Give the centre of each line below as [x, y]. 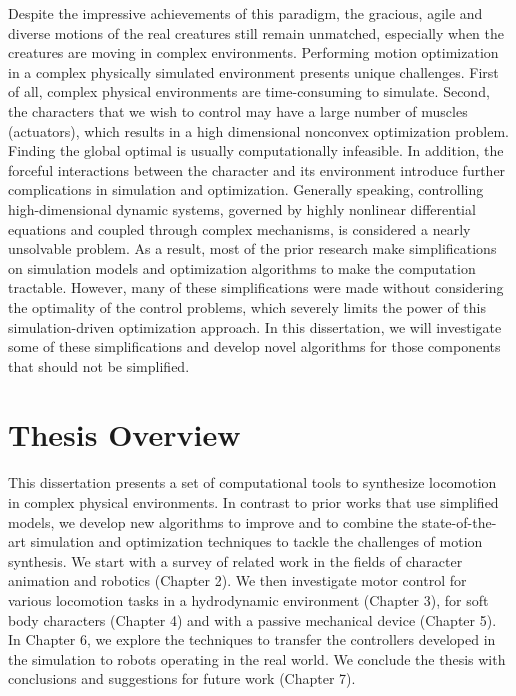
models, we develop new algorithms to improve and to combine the [213, 521]
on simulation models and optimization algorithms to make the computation [242, 267]
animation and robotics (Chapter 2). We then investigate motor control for [237, 580]
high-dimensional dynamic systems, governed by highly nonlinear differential [242, 208]
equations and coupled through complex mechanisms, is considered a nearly [239, 228]
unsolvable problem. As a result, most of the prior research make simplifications [252, 248]
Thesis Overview [124, 434]
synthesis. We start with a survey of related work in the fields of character [235, 560]
